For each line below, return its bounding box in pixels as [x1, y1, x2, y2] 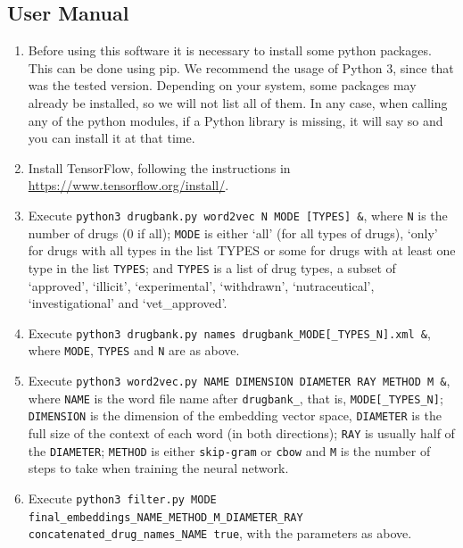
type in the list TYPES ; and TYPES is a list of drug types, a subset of [28, 258, 396, 277]
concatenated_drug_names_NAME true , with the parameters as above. [28, 524, 412, 543]
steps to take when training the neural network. [28, 459, 289, 477]
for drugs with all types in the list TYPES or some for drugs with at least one [28, 241, 456, 260]
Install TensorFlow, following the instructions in [28, 158, 291, 177]
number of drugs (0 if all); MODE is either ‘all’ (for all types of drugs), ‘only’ [28, 223, 438, 242]
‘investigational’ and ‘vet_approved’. [28, 294, 227, 312]
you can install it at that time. [28, 129, 195, 147]
